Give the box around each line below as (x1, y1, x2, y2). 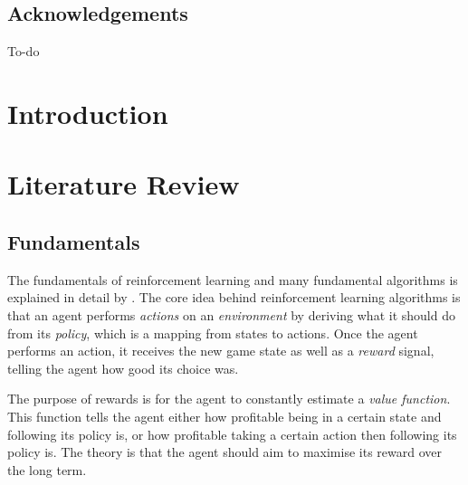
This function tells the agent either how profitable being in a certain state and (7, 406, 442, 425)
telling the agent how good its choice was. (7, 358, 239, 377)
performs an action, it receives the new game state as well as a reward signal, (7, 341, 435, 360)
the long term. (7, 460, 87, 479)
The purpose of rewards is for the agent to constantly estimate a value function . (7, 389, 451, 408)
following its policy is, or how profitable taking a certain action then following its (7, 424, 457, 443)
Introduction (7, 94, 168, 131)
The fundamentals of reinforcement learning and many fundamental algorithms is (7, 270, 458, 289)
